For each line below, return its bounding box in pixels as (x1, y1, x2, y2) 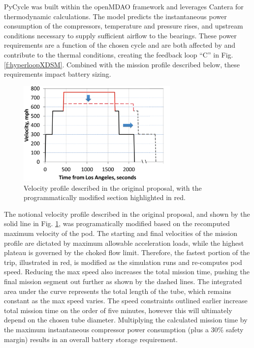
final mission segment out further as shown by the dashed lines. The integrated (4, 276, 242, 286)
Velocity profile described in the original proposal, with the (24, 182, 202, 193)
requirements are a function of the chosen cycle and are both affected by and (4, 40, 236, 50)
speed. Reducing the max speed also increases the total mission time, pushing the (4, 266, 250, 277)
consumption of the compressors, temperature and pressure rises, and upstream (4, 21, 243, 31)
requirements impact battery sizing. (4, 69, 111, 79)
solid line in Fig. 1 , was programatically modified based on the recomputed (4, 218, 230, 229)
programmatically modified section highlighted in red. (24, 192, 186, 203)
